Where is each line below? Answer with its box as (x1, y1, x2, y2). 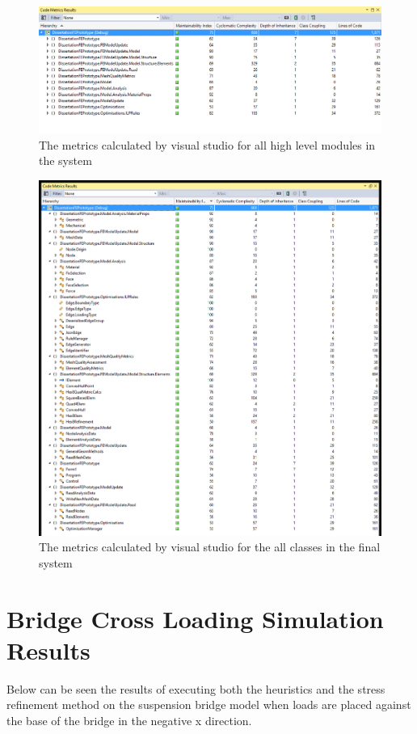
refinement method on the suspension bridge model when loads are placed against (6, 696, 411, 713)
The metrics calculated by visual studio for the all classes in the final (39, 538, 381, 555)
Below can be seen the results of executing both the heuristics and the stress (6, 680, 385, 697)
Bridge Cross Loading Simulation (6, 601, 384, 635)
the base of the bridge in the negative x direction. (6, 711, 252, 728)
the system (39, 152, 92, 169)
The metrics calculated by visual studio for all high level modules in (39, 136, 376, 153)
